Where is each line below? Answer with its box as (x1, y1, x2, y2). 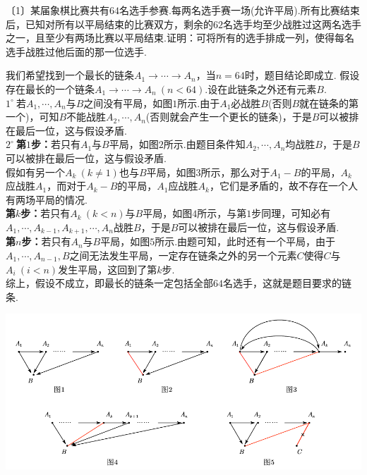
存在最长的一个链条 (6, 81, 95, 96)
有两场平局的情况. (6, 192, 88, 206)
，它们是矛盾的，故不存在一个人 (209, 178, 358, 193)
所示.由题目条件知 (163, 137, 246, 152)
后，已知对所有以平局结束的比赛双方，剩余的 (6, 16, 213, 31)
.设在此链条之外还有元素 (205, 81, 317, 96)
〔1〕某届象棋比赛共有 (6, 3, 109, 17)
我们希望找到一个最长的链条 (6, 68, 134, 82)
